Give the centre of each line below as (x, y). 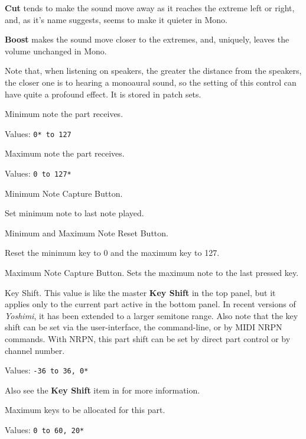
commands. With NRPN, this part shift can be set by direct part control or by (148, 339)
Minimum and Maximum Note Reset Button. (87, 232)
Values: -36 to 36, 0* (47, 370)
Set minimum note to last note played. (74, 213)
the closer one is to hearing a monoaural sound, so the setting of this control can (151, 82)
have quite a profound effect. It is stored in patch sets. (103, 94)
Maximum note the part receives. (65, 153)
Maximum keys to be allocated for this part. (85, 410)
